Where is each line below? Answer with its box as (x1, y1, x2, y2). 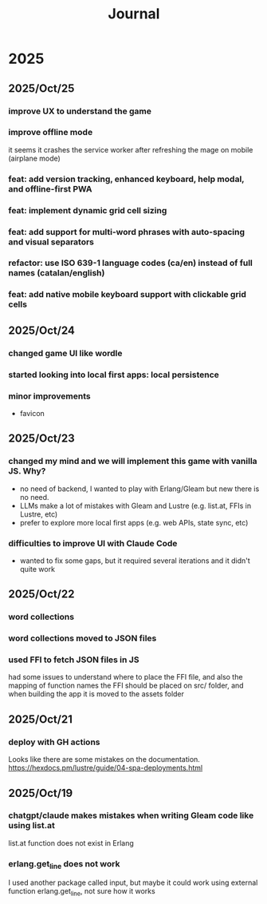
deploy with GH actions (8, 736, 100, 747)
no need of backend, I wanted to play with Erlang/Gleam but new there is (19, 484, 260, 494)
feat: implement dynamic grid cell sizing (8, 204, 167, 216)
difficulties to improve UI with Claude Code (8, 537, 178, 549)
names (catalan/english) (8, 268, 105, 279)
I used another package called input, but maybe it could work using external (8, 878, 258, 887)
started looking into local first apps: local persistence (8, 369, 219, 380)
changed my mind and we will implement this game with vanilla (8, 456, 257, 467)
